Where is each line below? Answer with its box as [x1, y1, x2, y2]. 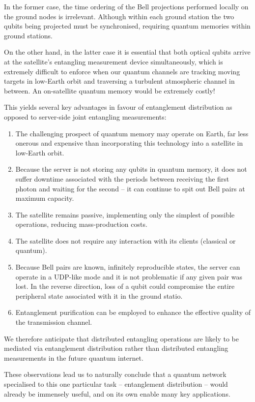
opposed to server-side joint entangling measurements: [4, 111, 167, 122]
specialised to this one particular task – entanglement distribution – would [4, 379, 228, 389]
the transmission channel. [15, 317, 92, 327]
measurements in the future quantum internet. [4, 352, 143, 363]
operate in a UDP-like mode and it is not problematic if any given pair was [15, 271, 242, 281]
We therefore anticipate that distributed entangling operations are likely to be [4, 333, 239, 343]
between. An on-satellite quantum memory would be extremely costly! [4, 85, 215, 95]
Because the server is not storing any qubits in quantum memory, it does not [15, 164, 247, 174]
